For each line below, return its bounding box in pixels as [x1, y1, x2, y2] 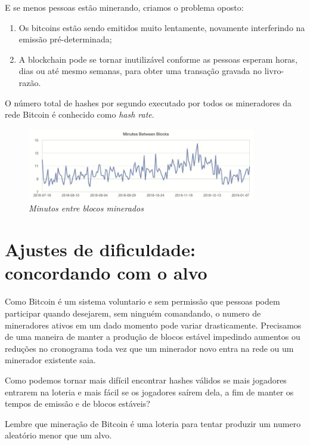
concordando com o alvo [5, 260, 207, 285]
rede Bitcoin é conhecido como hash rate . [5, 108, 154, 121]
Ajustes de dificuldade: [5, 237, 196, 262]
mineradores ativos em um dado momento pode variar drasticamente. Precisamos [5, 318, 302, 331]
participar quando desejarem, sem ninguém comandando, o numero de [5, 306, 261, 319]
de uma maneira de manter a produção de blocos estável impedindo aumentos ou [5, 330, 300, 343]
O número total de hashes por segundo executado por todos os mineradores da [5, 96, 292, 109]
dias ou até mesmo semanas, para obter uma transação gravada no [18, 65, 262, 77]
